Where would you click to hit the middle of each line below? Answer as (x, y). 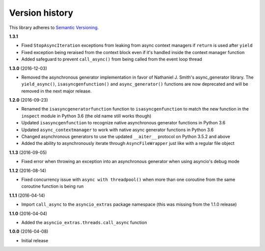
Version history (41, 13)
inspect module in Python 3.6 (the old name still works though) (86, 116)
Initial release (35, 240)
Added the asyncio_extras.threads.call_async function (84, 222)
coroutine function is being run (53, 186)
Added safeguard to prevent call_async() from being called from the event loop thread (112, 59)
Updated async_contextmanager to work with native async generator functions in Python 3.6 (118, 130)
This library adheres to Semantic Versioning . (54, 28)
